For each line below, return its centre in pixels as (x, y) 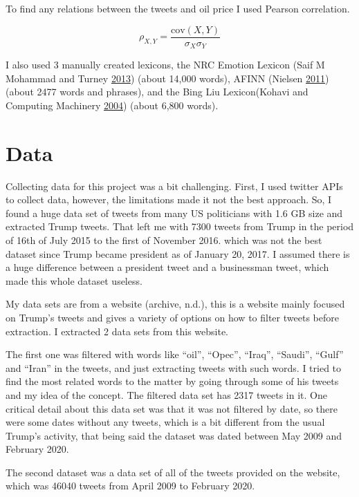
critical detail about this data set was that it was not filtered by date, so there (172, 408)
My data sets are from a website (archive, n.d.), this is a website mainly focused (175, 304)
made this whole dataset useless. (74, 280)
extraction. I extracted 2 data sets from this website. (117, 331)
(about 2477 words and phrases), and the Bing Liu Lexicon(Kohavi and (157, 92)
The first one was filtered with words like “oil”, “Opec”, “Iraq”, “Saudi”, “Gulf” (175, 354)
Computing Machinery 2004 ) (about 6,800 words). (112, 105)
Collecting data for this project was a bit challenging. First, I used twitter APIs (174, 186)
